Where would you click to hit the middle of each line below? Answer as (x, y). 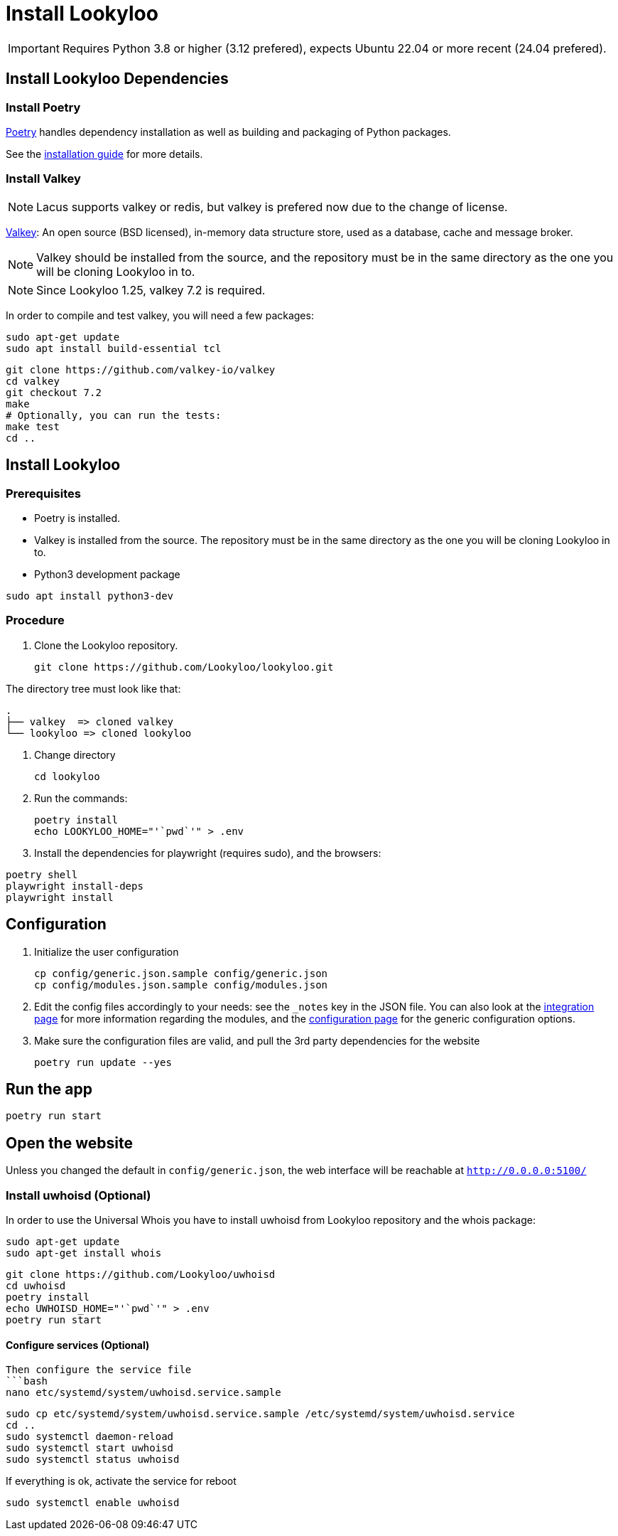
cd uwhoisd (36, 1285)
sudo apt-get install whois (84, 1253)
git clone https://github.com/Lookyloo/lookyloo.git (184, 667)
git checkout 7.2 (54, 392)
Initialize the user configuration (107, 951)
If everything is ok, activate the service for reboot (121, 1481)
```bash (27, 1381)
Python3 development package (107, 574)
